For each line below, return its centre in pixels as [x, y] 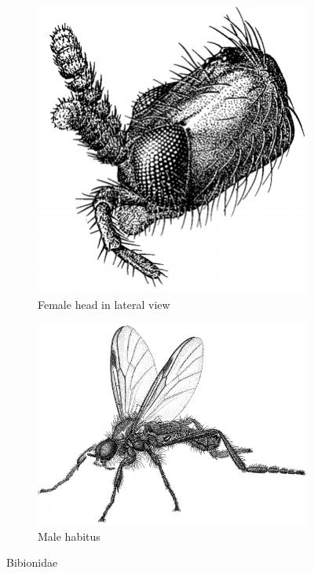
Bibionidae [32, 562]
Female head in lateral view [104, 304]
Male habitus [69, 536]
